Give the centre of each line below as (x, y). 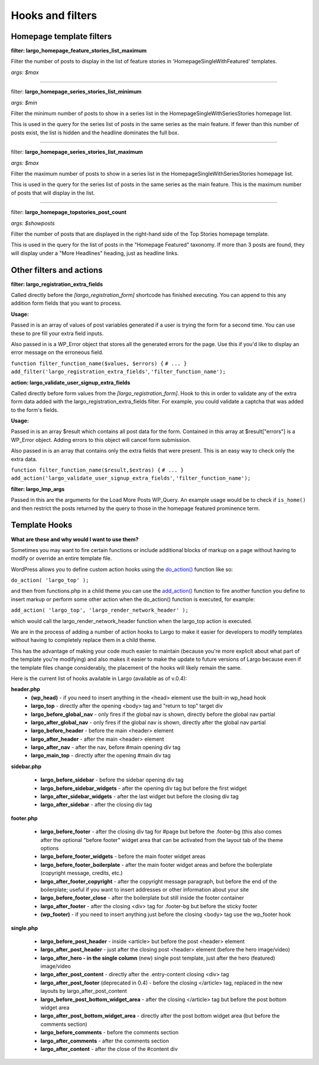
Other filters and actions (57, 270)
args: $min (24, 102)
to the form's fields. (35, 410)
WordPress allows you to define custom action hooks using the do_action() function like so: (122, 569)
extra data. (24, 459)
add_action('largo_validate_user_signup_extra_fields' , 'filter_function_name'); (131, 478)
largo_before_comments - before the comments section (110, 1032)
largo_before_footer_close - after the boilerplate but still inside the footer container (142, 898)
